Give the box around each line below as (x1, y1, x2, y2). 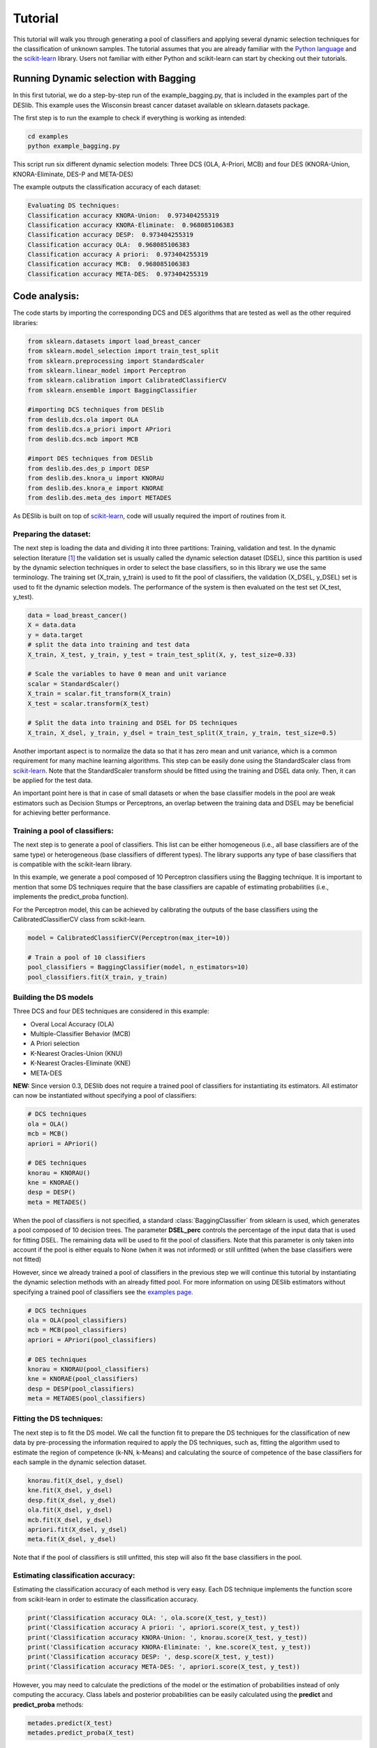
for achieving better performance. (13, 808, 111, 817)
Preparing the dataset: (13, 529, 91, 538)
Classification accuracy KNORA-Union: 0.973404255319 (27, 211, 219, 220)
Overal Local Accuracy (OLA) (30, 1019, 114, 1028)
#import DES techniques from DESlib (27, 454, 154, 463)
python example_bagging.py (27, 142, 120, 150)
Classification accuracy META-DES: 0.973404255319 (27, 270, 209, 278)
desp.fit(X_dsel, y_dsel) (27, 1496, 117, 1504)
